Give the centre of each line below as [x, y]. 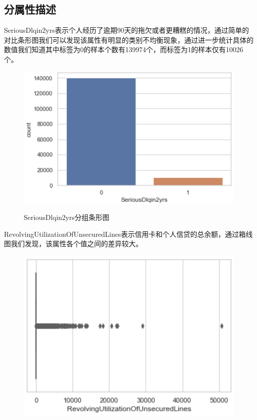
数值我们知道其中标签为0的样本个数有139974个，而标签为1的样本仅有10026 [124, 49]
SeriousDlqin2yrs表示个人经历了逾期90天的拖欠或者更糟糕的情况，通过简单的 [127, 30]
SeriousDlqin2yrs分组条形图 [67, 217]
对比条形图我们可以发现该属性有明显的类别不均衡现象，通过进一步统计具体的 [129, 39]
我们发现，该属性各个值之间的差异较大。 [77, 244]
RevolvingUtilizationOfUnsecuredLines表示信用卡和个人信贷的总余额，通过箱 [125, 234]
